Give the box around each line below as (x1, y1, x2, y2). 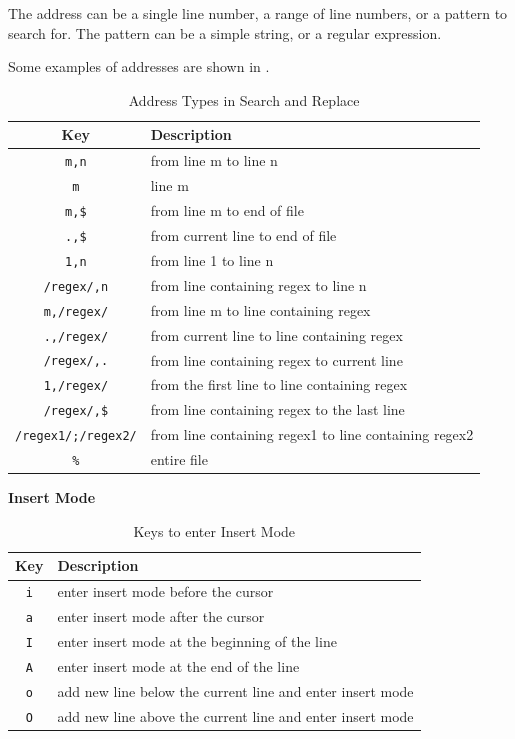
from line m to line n (150, 150, 278, 171)
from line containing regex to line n (150, 274, 367, 295)
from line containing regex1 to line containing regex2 (150, 424, 474, 445)
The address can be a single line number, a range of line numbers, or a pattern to (8, 3, 508, 23)
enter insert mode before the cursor (57, 581, 274, 602)
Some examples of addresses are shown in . (8, 56, 270, 77)
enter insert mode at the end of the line (57, 656, 300, 677)
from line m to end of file (150, 200, 304, 221)
